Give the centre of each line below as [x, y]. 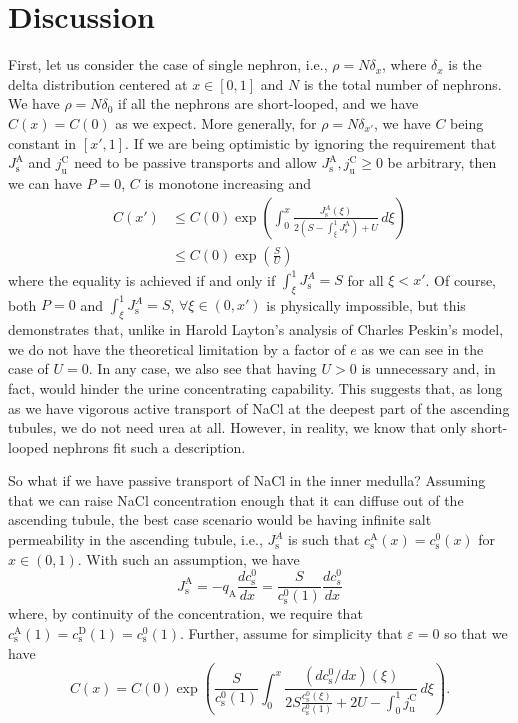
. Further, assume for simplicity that [291, 633]
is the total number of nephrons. [402, 83]
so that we [476, 633]
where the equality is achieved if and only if [142, 279]
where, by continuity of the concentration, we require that [185, 613]
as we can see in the [422, 348]
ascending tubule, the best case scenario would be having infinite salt [220, 519]
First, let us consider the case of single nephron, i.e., [168, 64]
